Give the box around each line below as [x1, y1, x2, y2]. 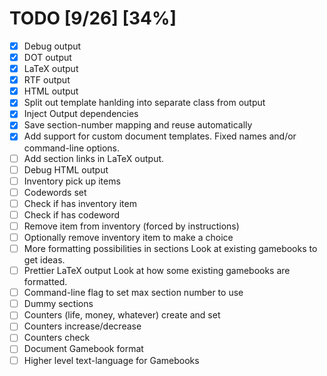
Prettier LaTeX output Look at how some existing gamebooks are [23, 265, 291, 277]
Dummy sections [23, 298, 94, 310]
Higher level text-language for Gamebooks [23, 354, 200, 366]
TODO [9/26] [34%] [9, 7, 177, 30]
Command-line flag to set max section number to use [23, 287, 244, 299]
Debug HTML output [23, 163, 109, 176]
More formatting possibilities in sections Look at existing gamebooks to [23, 243, 318, 254]
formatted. [23, 276, 68, 288]
